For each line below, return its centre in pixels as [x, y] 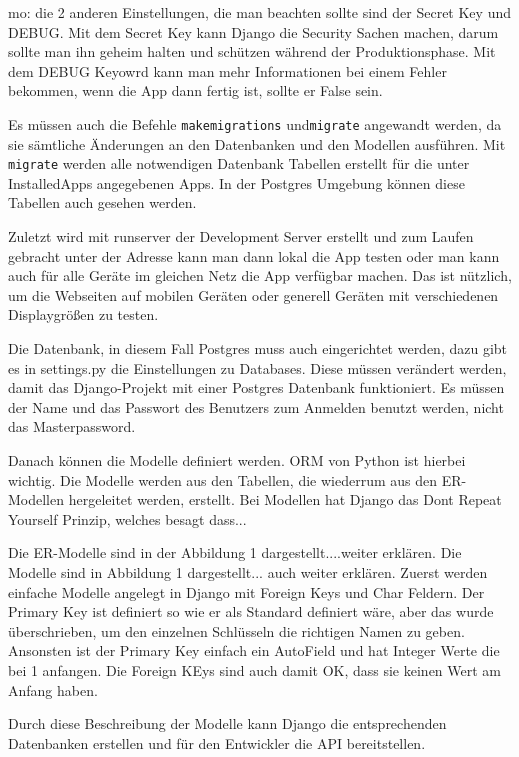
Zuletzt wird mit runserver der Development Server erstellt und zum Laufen [241, 236]
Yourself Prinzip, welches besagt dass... [127, 518]
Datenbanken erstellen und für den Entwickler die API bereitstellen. [217, 742]
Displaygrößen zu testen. [83, 314]
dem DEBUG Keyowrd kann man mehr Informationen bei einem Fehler [227, 70]
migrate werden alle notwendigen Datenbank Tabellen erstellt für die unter [239, 163]
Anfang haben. [53, 689]
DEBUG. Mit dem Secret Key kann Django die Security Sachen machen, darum [253, 31]
